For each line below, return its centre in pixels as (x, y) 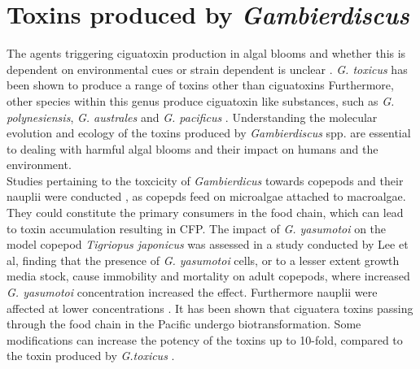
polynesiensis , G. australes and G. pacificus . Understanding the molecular (192, 117)
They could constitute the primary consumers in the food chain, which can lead (205, 213)
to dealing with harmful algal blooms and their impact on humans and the (192, 148)
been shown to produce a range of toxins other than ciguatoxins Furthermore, (200, 85)
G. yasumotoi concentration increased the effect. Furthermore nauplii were (192, 292)
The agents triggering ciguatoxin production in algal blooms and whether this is (206, 53)
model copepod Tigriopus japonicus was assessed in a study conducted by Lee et (208, 244)
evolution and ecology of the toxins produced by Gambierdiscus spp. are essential (209, 133)
